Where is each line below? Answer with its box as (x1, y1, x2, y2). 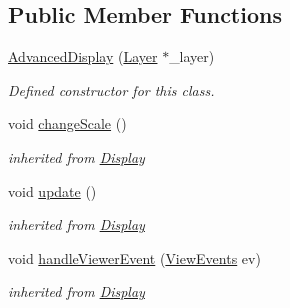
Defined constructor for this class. (8, 79, 215, 100)
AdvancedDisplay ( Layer (8, 46, 158, 67)
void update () (8, 180, 97, 201)
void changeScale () (8, 113, 127, 134)
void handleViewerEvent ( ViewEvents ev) (8, 247, 261, 268)
